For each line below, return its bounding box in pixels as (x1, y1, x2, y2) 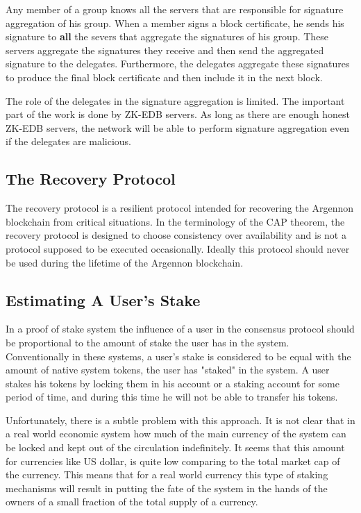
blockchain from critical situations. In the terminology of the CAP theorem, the (6, 214, 345, 228)
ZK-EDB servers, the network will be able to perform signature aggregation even (6, 120, 349, 135)
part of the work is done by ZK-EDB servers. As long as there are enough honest (6, 107, 350, 121)
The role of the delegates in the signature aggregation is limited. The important (6, 93, 345, 108)
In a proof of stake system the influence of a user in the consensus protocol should (6, 321, 355, 336)
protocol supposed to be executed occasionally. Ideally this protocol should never (6, 241, 350, 255)
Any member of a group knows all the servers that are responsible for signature (6, 2, 344, 16)
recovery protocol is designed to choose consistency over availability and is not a (6, 228, 346, 242)
